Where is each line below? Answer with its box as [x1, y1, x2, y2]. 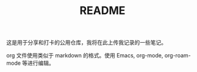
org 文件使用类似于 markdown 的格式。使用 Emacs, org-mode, [6, 52, 163, 59]
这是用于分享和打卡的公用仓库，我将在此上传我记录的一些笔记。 [6, 39, 167, 46]
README [79, 4, 126, 18]
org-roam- [164, 52, 191, 59]
